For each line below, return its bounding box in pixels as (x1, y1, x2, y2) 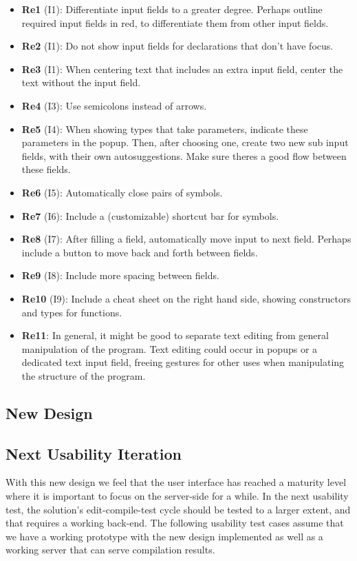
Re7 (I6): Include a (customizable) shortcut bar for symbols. (21, 208, 279, 223)
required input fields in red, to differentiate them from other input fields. (21, 15, 329, 30)
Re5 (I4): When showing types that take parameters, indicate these (21, 121, 308, 136)
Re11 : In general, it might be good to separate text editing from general (21, 328, 329, 343)
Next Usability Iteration (6, 442, 182, 464)
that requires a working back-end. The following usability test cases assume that (6, 516, 344, 530)
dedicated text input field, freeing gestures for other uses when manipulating (21, 355, 345, 369)
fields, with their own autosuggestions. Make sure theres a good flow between (21, 148, 347, 163)
